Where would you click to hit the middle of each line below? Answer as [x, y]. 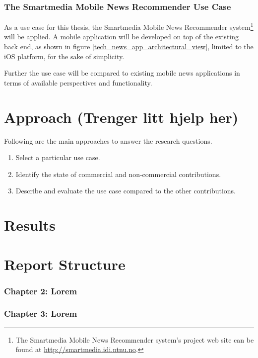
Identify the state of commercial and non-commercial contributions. [118, 174]
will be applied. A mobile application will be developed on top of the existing [122, 37]
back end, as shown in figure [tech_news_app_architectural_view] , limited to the [129, 46]
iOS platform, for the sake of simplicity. [64, 56]
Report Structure [65, 264]
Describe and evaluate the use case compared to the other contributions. [126, 191]
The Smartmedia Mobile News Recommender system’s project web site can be [135, 339]
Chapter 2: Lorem [41, 291]
